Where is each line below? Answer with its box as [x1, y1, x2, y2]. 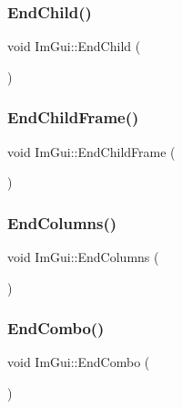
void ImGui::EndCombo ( [7, 352, 150, 372]
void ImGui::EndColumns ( [7, 247, 159, 267]
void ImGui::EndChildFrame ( [7, 142, 176, 161]
